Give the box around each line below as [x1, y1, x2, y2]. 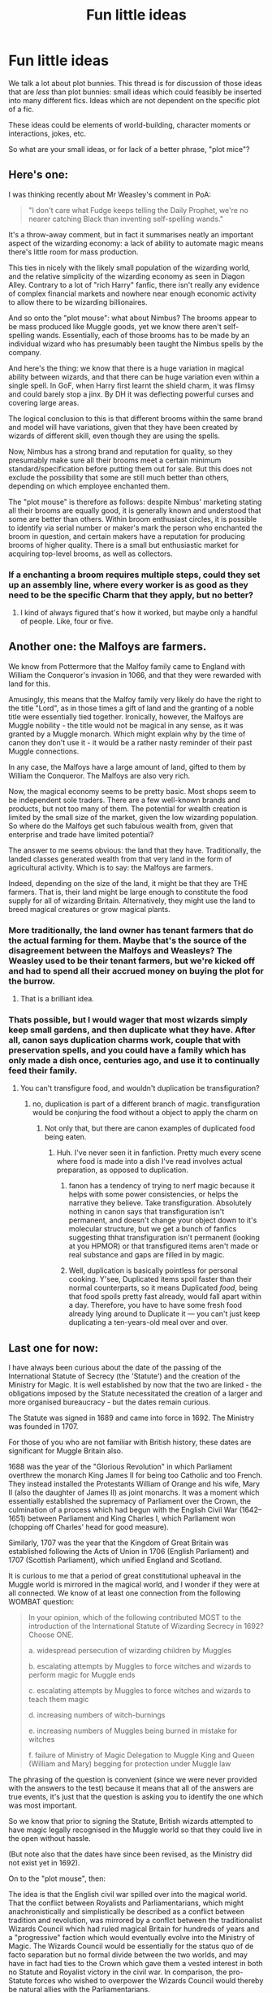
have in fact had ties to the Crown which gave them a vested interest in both [8, 1959, 263, 1969]
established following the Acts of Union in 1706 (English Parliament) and [8, 1547, 249, 1557]
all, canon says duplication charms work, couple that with [8, 1035, 241, 1046]
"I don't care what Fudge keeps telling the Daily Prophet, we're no [28, 205, 249, 215]
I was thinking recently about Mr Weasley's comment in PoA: [8, 189, 211, 199]
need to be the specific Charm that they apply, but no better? [8, 589, 254, 601]
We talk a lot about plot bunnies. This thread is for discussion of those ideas [8, 78, 262, 88]
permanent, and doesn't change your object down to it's [68, 1215, 257, 1225]
